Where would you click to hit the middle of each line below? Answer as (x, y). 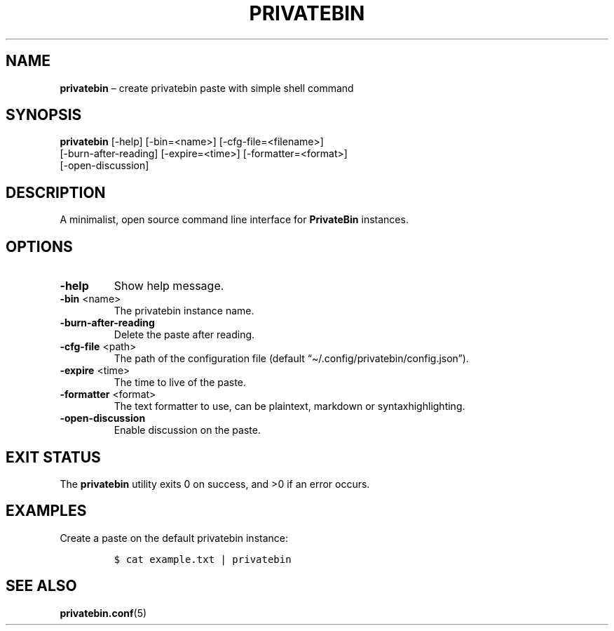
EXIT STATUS (53, 457)
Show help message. (169, 286)
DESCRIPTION (56, 192)
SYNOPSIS (44, 115)
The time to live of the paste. (180, 383)
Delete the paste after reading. (184, 335)
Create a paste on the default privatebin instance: (174, 538)
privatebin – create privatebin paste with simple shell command (207, 88)
